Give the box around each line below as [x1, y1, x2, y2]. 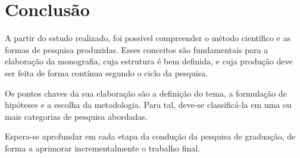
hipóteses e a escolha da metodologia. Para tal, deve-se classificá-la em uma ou [5, 98, 292, 111]
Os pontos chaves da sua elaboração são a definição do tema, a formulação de [5, 86, 287, 99]
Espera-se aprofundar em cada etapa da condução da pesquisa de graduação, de [5, 130, 296, 142]
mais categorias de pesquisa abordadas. [5, 110, 148, 122]
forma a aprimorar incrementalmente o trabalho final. [5, 141, 201, 154]
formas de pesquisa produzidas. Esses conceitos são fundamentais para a [5, 43, 268, 55]
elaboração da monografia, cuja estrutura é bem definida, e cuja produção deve [5, 55, 293, 67]
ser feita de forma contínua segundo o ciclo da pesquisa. [5, 66, 208, 79]
